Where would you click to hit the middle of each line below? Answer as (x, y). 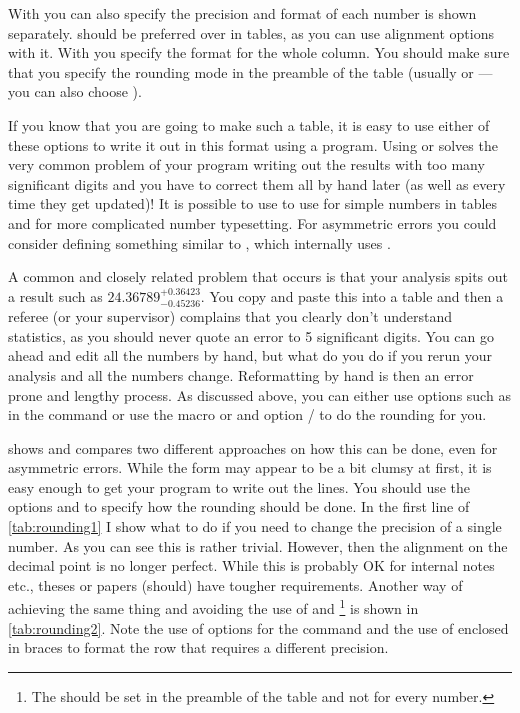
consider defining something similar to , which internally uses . (199, 242)
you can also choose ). (75, 91)
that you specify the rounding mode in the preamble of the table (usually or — (250, 71)
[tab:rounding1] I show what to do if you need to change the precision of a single (255, 526)
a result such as (55, 295)
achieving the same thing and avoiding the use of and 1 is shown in (213, 607)
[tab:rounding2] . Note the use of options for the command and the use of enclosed (258, 627)
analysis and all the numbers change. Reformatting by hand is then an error (241, 374)
